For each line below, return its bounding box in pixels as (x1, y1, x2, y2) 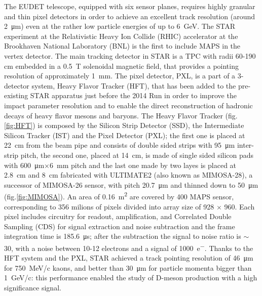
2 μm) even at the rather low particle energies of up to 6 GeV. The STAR (4, 21, 235, 31)
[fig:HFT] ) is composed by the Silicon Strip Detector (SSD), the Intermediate (4, 120, 244, 131)
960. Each (224, 201, 255, 212)
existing (4, 90, 28, 101)
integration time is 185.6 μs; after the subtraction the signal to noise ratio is (4, 231, 241, 241)
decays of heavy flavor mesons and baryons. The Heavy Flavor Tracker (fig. (4, 110, 238, 120)
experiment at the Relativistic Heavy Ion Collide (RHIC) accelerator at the (4, 30, 238, 41)
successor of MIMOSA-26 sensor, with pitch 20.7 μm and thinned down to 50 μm (4, 179, 258, 190)
